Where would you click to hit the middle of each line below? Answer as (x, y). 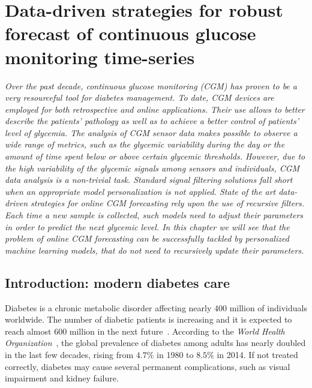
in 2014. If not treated (257, 354)
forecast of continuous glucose (130, 33)
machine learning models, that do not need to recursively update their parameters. (154, 250)
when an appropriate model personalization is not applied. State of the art (140, 191)
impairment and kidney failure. (62, 378)
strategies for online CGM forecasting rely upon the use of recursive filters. (168, 203)
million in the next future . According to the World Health (177, 331)
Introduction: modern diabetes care (118, 282)
